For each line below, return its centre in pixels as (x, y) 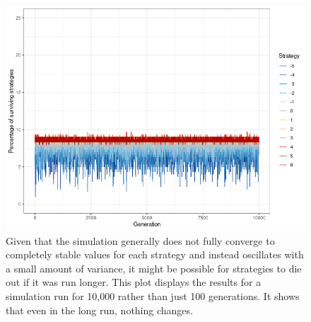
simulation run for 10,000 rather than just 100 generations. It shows (153, 295)
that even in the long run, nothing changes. (99, 310)
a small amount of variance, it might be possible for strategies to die (154, 268)
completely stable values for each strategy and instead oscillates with (155, 254)
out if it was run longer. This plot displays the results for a (134, 282)
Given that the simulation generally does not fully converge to (140, 240)
